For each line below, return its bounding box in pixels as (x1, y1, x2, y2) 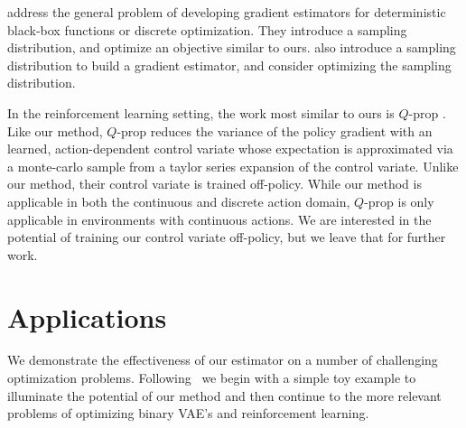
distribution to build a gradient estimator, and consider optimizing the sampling (7, 55, 452, 74)
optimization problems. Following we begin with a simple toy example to (7, 368, 416, 387)
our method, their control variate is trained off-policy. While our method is (7, 174, 422, 193)
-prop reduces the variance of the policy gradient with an (116, 121, 433, 140)
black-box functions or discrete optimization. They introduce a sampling (7, 20, 407, 39)
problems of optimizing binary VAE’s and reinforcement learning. (7, 404, 369, 423)
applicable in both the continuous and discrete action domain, (7, 191, 350, 210)
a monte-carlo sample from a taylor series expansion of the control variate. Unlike (7, 156, 459, 175)
